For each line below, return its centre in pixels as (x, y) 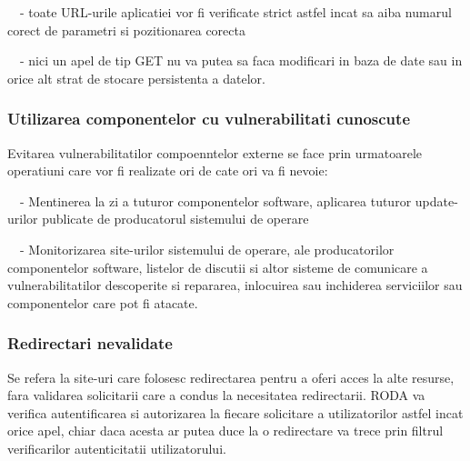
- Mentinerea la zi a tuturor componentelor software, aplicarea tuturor (215, 200)
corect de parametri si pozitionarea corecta (126, 30)
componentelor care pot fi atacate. (103, 302)
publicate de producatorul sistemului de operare (175, 219)
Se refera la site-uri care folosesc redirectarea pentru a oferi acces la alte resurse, (231, 377)
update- (436, 200)
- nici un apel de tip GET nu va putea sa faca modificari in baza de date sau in (241, 60)
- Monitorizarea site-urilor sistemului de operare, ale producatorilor (207, 249)
